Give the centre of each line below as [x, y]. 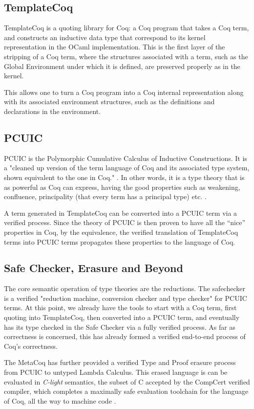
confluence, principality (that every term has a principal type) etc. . [105, 196]
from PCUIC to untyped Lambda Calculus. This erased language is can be [116, 372]
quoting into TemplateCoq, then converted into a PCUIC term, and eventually [122, 317]
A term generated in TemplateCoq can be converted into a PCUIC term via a [121, 213]
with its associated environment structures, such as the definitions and [109, 102]
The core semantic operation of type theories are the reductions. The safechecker [125, 288]
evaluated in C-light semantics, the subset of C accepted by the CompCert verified [127, 381]
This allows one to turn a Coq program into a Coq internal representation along [124, 92]
